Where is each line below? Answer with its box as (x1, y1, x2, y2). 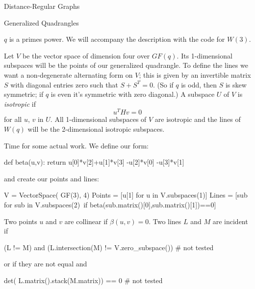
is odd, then (181, 79, 217, 89)
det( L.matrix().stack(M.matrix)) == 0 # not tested (4, 275, 163, 285)
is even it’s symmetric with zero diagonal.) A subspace (51, 89, 215, 99)
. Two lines (149, 216, 181, 226)
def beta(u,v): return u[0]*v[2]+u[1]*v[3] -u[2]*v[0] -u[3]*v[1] (4, 157, 184, 167)
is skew (225, 79, 247, 89)
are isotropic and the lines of (154, 114, 241, 124)
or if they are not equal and (4, 259, 87, 269)
